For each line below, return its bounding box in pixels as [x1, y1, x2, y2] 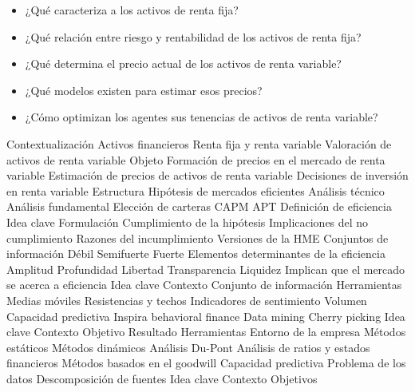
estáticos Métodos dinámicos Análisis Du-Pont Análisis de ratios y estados [6, 339, 370, 355]
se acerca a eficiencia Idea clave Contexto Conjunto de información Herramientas [6, 276, 402, 293]
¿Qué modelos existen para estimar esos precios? [25, 81, 263, 98]
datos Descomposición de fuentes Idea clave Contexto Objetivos [6, 370, 318, 386]
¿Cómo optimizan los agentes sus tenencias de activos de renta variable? [25, 109, 378, 125]
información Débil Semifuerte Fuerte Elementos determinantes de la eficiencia [6, 245, 385, 262]
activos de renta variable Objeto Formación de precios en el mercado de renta [6, 151, 385, 168]
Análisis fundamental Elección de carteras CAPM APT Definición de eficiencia [6, 198, 392, 215]
